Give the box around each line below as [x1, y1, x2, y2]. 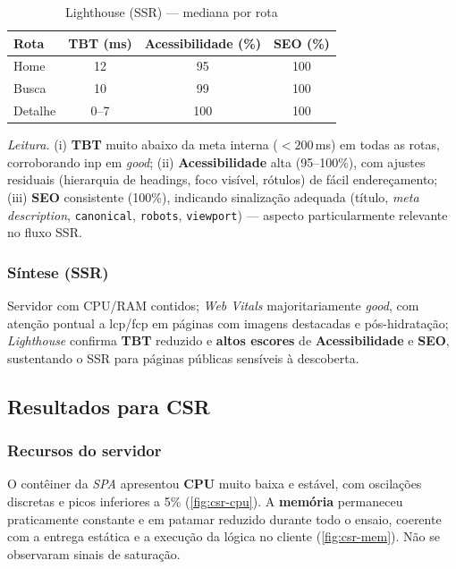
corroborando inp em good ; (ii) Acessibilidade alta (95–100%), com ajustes [7, 152, 426, 171]
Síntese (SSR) [7, 260, 109, 283]
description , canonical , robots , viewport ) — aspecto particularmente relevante [7, 205, 448, 224]
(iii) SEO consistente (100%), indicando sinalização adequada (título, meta [7, 188, 419, 206]
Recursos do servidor [7, 439, 162, 462]
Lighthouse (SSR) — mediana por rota [65, 3, 278, 21]
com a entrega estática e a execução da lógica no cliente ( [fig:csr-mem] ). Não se [7, 527, 440, 546]
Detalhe [13, 101, 56, 120]
